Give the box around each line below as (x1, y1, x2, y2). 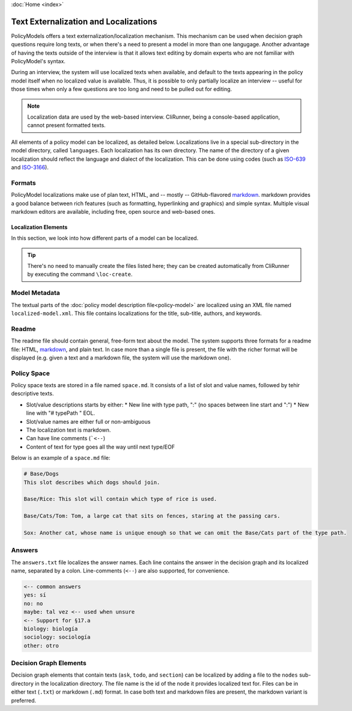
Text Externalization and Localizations (11, 16, 157, 26)
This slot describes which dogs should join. (23, 479, 160, 486)
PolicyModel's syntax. (11, 58, 66, 65)
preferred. (11, 697, 37, 704)
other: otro (23, 642, 59, 649)
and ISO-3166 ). (11, 163, 49, 171)
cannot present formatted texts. (27, 122, 106, 129)
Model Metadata (11, 289, 60, 297)
